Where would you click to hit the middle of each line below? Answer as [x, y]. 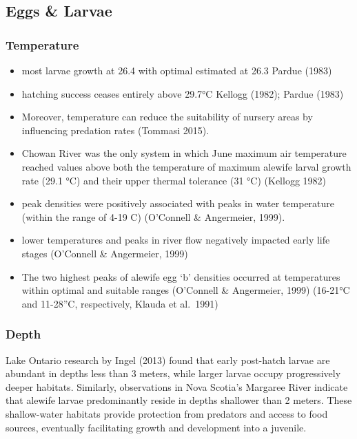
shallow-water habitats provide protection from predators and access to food [167, 413]
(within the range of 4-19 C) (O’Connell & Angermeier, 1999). [153, 216]
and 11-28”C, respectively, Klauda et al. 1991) [120, 303]
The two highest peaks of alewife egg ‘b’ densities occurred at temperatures [181, 276]
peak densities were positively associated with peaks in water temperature [178, 203]
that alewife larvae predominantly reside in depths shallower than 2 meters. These [179, 400]
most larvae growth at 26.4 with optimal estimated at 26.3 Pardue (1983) [177, 70]
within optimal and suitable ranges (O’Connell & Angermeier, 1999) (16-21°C [186, 290]
